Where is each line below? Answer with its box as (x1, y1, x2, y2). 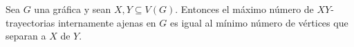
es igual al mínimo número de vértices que (169, 15, 348, 29)
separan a (6, 29, 46, 43)
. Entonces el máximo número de (175, 2, 314, 16)
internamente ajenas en (57, 15, 156, 29)
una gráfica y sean (34, 2, 111, 16)
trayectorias (6, 15, 55, 29)
